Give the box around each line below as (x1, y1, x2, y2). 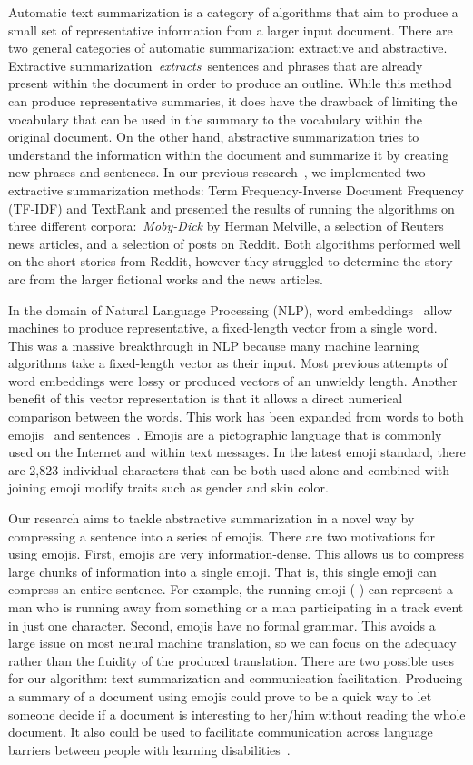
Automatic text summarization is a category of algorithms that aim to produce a (8, 3, 458, 21)
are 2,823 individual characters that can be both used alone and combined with (8, 460, 450, 479)
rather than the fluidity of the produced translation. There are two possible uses (8, 651, 455, 670)
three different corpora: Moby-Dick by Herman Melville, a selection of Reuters (8, 216, 444, 235)
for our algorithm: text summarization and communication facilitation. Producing (8, 669, 463, 688)
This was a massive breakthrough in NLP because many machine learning (8, 335, 419, 354)
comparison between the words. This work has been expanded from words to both (8, 407, 464, 426)
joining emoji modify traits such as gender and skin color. (8, 478, 329, 497)
